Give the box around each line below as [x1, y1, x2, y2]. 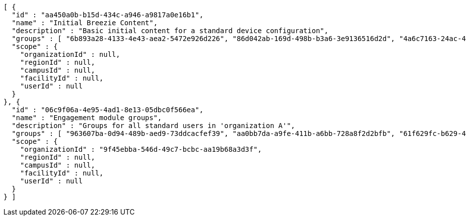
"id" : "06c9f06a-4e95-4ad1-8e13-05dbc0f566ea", [11, 106, 204, 114]
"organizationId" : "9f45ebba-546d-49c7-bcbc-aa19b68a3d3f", [20, 145, 262, 153]
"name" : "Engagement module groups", [11, 114, 162, 122]
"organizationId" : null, [20, 50, 121, 58]
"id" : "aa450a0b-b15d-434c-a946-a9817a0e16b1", [11, 11, 204, 19]
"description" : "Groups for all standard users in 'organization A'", [11, 122, 296, 130]
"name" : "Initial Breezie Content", [11, 19, 158, 27]
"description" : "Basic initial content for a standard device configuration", [11, 27, 329, 35]
